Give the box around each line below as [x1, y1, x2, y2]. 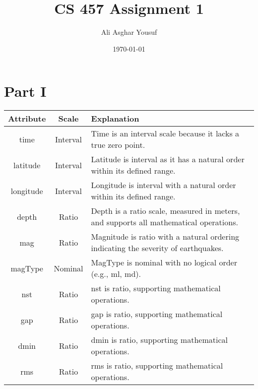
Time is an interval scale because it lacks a [91, 128, 240, 139]
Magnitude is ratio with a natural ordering [91, 231, 240, 243]
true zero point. [91, 139, 145, 151]
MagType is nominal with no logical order [91, 257, 237, 268]
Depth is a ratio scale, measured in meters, [91, 205, 240, 217]
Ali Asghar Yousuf [101, 27, 157, 37]
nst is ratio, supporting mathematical [91, 282, 221, 294]
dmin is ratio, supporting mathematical [91, 334, 228, 346]
